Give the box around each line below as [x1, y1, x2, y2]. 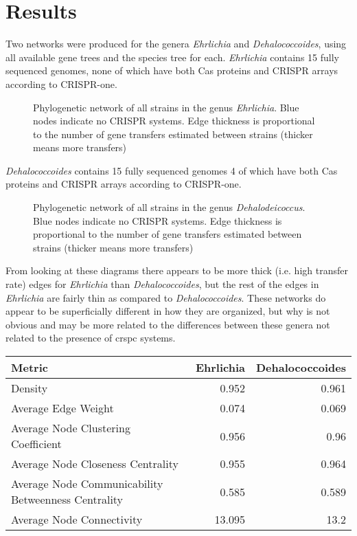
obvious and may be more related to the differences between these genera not [5, 317, 330, 331]
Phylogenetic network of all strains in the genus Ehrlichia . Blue [33, 100, 299, 114]
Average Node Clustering [11, 420, 130, 436]
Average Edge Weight [11, 400, 114, 416]
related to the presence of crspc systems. [5, 331, 176, 345]
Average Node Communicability [11, 476, 163, 491]
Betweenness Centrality [11, 491, 124, 507]
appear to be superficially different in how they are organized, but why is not [5, 304, 330, 318]
